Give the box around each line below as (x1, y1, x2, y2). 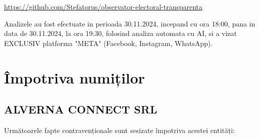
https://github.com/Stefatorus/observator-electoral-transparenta (4, 1, 203, 11)
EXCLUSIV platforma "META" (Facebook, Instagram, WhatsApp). (4, 37, 213, 48)
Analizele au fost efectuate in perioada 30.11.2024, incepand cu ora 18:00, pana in (4, 18, 255, 28)
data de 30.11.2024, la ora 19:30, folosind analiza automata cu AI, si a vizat (4, 28, 237, 38)
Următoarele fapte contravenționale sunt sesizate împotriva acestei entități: (4, 124, 235, 135)
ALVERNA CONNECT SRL (4, 101, 158, 117)
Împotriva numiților (4, 67, 145, 87)
